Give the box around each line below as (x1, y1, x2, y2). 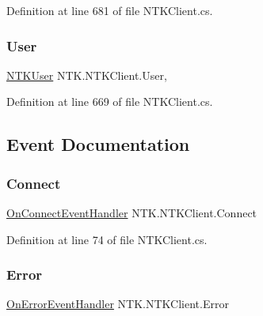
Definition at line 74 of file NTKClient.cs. (6, 231, 208, 247)
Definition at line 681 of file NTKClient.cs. (6, 2, 213, 18)
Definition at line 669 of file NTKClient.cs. (6, 93, 213, 110)
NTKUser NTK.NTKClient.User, (6, 66, 167, 83)
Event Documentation (6, 132, 190, 156)
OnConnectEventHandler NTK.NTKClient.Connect (6, 205, 257, 220)
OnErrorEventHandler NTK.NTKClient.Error (6, 295, 229, 312)
